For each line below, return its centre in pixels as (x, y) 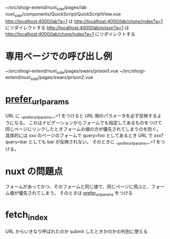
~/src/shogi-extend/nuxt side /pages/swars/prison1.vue (62, 71)
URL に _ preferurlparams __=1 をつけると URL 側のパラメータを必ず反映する (81, 116)
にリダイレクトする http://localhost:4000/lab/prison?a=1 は (67, 27)
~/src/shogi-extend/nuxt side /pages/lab (46, 8)
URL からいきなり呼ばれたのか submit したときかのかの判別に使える (77, 231)
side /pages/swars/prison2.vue (62, 78)
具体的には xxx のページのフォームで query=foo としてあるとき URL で (79, 136)
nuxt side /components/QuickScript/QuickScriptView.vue (63, 14)
